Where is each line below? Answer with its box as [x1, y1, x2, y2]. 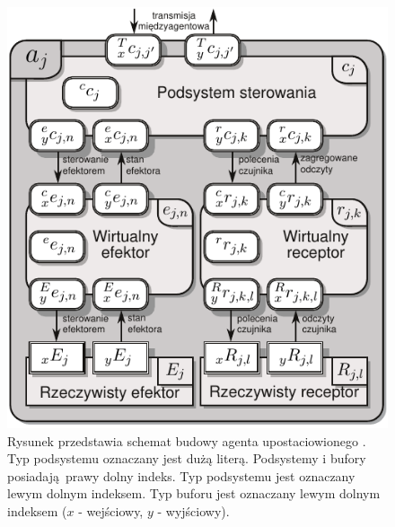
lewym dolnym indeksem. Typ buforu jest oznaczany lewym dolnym [7, 484, 381, 503]
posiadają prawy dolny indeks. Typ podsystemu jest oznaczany [7, 466, 355, 485]
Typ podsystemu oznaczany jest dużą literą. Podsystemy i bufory [7, 449, 366, 468]
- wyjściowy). [157, 501, 230, 520]
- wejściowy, [78, 501, 144, 520]
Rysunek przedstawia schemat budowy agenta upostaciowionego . [7, 431, 366, 450]
